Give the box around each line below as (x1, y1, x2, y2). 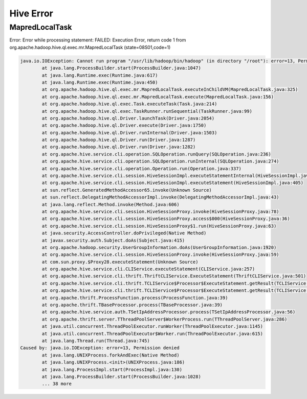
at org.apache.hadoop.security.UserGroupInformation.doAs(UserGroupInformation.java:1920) (41, 244, 277, 250)
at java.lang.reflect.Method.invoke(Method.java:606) (41, 202, 180, 207)
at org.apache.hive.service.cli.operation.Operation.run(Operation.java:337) (41, 166, 242, 171)
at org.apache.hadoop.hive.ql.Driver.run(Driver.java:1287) (41, 137, 196, 143)
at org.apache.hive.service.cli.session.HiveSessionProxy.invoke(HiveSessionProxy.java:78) (41, 208, 279, 214)
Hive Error (9, 8, 54, 19)
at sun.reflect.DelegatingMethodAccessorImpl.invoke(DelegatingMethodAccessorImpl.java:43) (41, 194, 279, 200)
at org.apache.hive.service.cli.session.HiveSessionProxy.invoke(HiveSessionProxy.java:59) (41, 252, 279, 257)
